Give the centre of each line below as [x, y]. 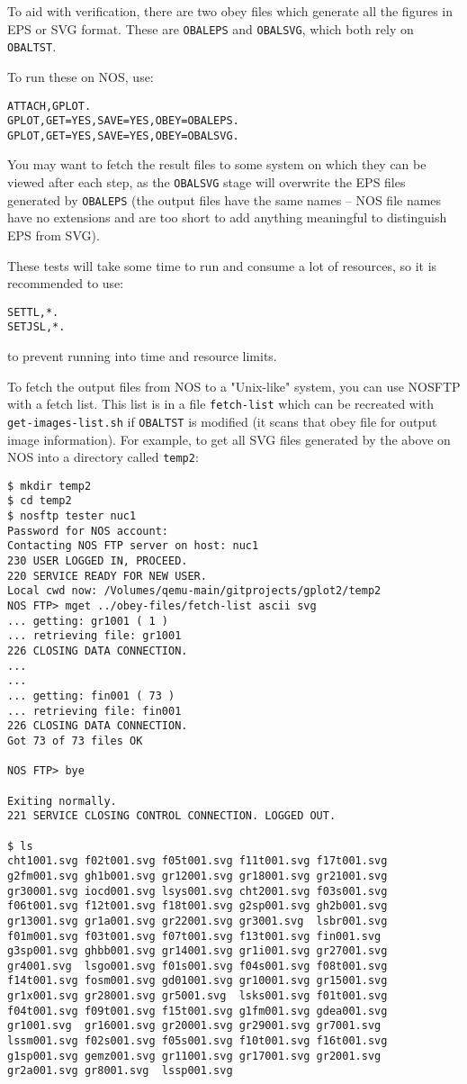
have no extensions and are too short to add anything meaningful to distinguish [227, 217]
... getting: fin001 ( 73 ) [91, 696]
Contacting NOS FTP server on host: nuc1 [133, 546]
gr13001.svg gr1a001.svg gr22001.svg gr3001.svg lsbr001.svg [198, 921]
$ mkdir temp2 [49, 486]
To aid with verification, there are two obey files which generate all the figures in [230, 11]
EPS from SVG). [54, 235]
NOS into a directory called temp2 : [103, 457]
